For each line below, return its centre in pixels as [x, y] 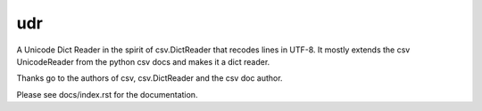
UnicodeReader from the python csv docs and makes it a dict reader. [143, 61]
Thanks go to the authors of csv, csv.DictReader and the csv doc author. [150, 78]
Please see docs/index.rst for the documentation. [107, 94]
